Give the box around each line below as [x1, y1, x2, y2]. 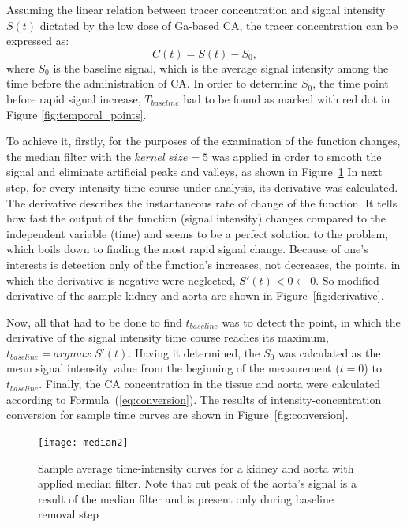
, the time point [312, 75, 389, 92]
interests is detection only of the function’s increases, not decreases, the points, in [6, 256, 401, 272]
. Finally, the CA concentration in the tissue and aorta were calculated [39, 376, 381, 392]
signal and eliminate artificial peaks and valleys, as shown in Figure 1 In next [6, 163, 383, 180]
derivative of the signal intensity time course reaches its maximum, [6, 329, 329, 346]
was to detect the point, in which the [222, 313, 401, 330]
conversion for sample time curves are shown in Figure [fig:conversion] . [6, 406, 349, 423]
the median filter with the [6, 148, 131, 164]
